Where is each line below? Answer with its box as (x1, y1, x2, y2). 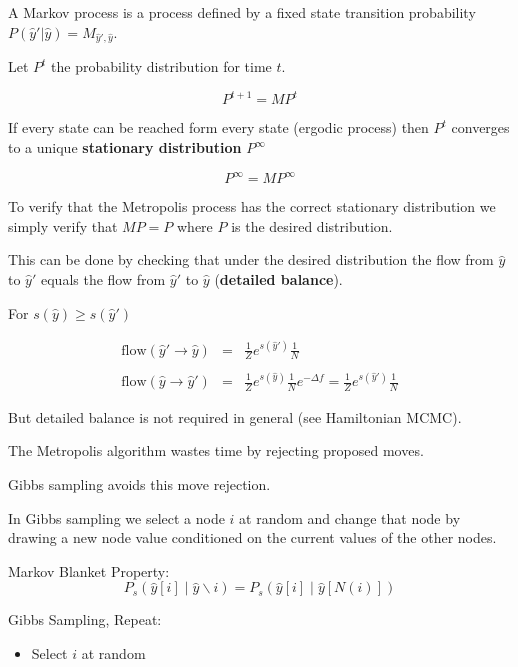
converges (451, 117, 510, 138)
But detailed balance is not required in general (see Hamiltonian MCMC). (8, 406, 462, 427)
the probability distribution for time (51, 56, 272, 77)
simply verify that (8, 215, 118, 236)
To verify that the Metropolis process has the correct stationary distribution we (8, 196, 496, 217)
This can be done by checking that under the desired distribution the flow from (8, 249, 494, 270)
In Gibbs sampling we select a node (8, 507, 225, 528)
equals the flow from (41, 268, 166, 289)
